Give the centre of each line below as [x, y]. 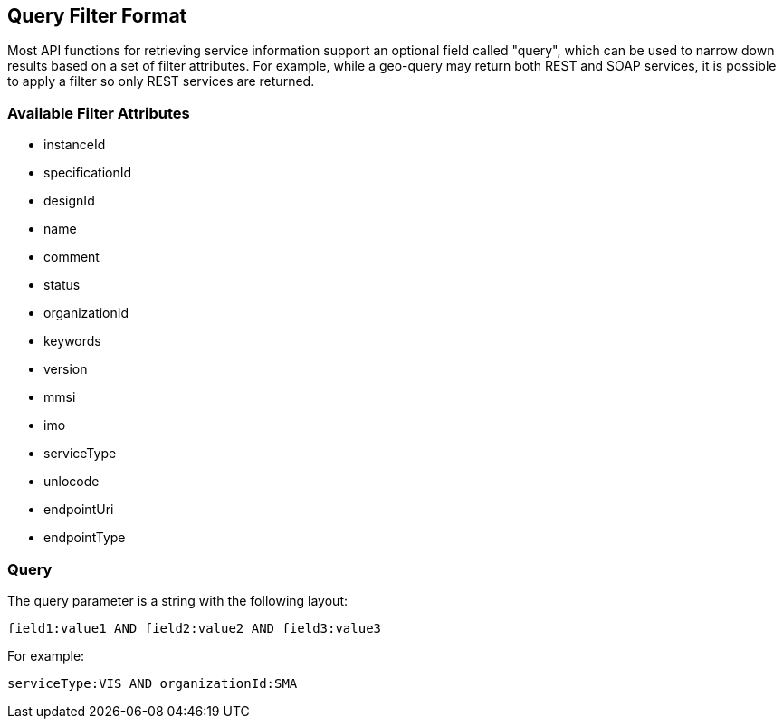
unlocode [72, 482]
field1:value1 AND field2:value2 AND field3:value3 [195, 628]
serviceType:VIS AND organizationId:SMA [153, 683]
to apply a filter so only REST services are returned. [161, 81]
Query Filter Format [97, 16]
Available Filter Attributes [99, 113]
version [66, 369]
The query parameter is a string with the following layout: [178, 600]
